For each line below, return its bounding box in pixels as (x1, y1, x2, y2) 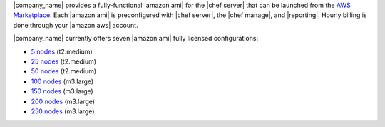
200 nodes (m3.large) (31, 97, 96, 106)
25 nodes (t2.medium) (31, 57, 96, 66)
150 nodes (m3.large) (31, 87, 94, 96)
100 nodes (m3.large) (31, 77, 94, 86)
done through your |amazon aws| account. (13, 21, 138, 29)
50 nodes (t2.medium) (31, 67, 97, 76)
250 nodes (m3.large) (31, 107, 96, 116)
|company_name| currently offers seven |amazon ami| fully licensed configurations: (13, 34, 259, 43)
